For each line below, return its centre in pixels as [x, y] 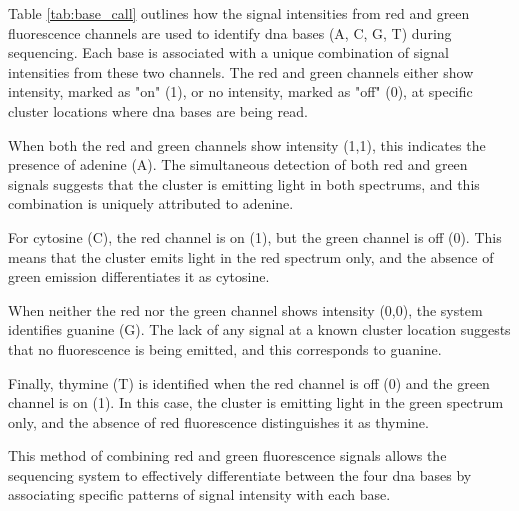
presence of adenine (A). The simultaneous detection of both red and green [238, 164]
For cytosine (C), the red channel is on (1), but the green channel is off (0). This [255, 236]
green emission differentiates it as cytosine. [139, 276]
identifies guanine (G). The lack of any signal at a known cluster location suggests [259, 329]
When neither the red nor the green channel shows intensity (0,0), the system [245, 309]
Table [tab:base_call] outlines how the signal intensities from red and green [239, 13]
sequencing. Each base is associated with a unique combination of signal [228, 52]
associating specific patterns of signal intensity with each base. [199, 494]
